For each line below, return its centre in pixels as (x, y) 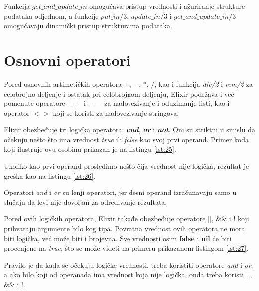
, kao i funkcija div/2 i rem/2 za (204, 83)
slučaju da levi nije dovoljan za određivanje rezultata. (86, 202)
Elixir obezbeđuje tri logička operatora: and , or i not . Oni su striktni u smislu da (129, 130)
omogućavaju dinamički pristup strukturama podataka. (88, 26)
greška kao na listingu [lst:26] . (50, 175)
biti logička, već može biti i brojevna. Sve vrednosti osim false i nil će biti (118, 238)
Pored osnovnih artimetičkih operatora (63, 83)
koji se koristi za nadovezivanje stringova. (116, 113)
